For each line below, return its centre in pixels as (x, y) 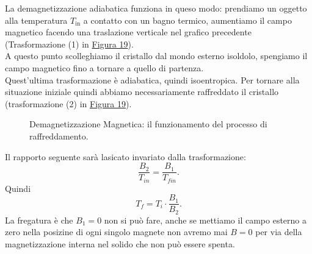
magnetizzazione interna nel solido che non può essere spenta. (120, 243)
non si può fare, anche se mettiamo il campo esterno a (205, 220)
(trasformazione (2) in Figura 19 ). (68, 103)
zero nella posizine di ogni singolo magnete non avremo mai (116, 232)
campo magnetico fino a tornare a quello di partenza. (104, 67)
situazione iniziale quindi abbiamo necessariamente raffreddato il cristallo (142, 92)
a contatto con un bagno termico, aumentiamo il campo (187, 20)
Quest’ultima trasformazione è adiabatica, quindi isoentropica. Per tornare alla (152, 79)
